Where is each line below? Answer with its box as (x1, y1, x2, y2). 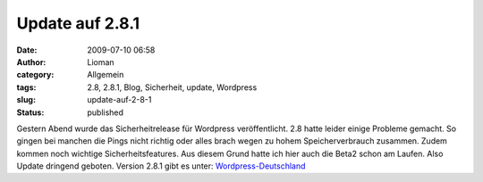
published (87, 107, 124, 118)
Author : (16, 56, 47, 67)
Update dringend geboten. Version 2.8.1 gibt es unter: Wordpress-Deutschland (16, 161, 306, 171)
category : (16, 70, 55, 80)
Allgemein (87, 70, 124, 80)
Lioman (87, 56, 115, 67)
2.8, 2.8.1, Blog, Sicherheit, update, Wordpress (87, 81, 258, 93)
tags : (16, 81, 37, 93)
